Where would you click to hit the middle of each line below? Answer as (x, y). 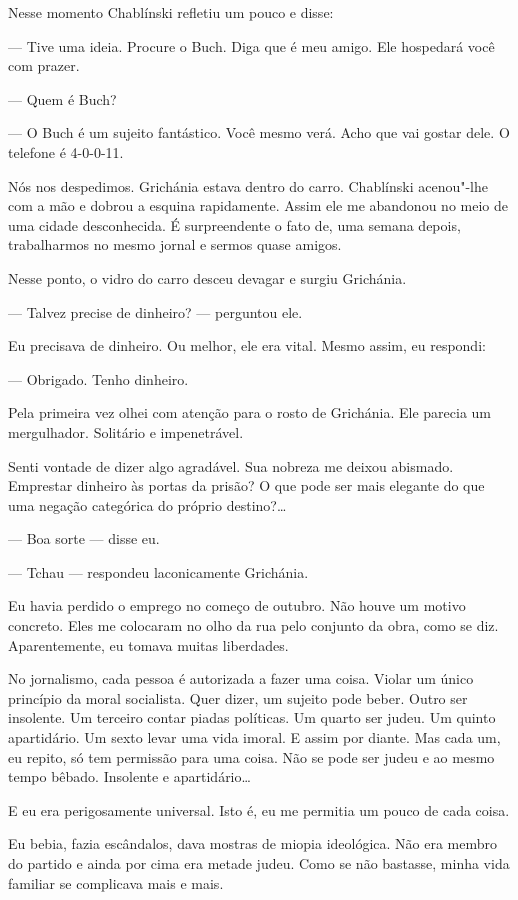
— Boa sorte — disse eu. (84, 538)
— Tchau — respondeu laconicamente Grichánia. (158, 571)
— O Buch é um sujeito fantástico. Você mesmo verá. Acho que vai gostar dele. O (259, 132)
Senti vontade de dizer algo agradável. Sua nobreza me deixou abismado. (231, 465)
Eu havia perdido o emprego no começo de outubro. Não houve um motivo (237, 605)
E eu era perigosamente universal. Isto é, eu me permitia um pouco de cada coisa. (259, 809)
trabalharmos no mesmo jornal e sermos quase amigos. (175, 244)
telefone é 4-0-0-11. (66, 151)
